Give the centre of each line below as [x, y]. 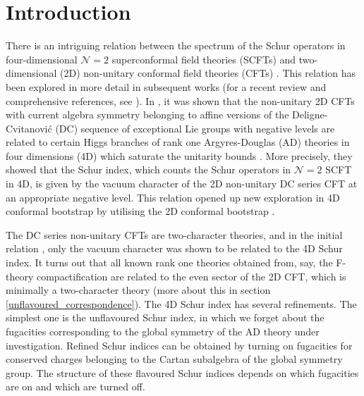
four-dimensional [42, 59]
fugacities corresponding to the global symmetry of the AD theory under [163, 331]
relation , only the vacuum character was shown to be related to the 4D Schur [174, 248]
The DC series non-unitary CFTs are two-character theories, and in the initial [174, 234]
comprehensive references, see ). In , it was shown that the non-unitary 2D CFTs [180, 100]
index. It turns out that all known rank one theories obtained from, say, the [169, 262]
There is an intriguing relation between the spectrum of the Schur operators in [176, 45]
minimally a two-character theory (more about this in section [138, 290]
